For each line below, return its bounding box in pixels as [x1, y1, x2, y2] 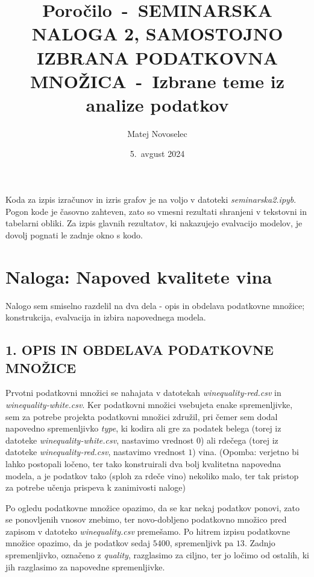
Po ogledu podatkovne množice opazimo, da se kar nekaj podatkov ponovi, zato [5, 501, 300, 514]
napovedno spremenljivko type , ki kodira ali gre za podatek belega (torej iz [5, 422, 281, 435]
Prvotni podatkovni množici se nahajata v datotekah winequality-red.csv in [5, 386, 281, 399]
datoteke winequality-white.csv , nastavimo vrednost [5, 433, 194, 446]
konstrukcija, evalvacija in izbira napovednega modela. [5, 311, 206, 324]
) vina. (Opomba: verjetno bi [192, 445, 299, 458]
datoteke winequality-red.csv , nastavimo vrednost [5, 445, 186, 458]
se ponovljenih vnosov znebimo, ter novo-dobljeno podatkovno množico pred [5, 513, 287, 526]
